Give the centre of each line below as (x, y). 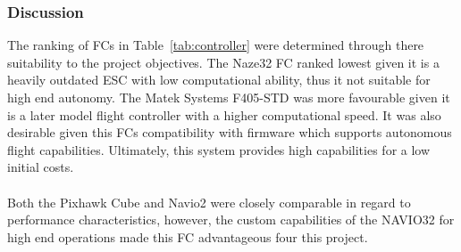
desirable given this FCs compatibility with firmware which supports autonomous (230, 132)
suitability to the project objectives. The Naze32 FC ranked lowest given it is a (223, 62)
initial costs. (41, 167)
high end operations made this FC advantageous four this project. (188, 236)
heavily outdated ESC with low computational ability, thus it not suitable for (219, 80)
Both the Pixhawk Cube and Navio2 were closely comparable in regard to (209, 202)
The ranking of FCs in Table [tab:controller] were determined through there (216, 45)
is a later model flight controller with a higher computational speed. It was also (224, 114)
